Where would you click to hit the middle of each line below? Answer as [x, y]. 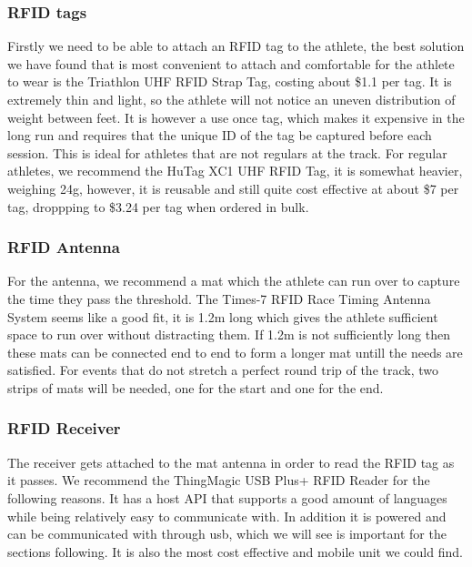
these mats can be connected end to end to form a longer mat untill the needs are [235, 352]
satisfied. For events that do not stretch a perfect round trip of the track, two [223, 370]
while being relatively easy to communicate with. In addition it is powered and [227, 516]
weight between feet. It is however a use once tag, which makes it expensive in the [236, 117]
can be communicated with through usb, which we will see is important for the [227, 534]
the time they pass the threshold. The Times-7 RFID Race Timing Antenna [219, 298]
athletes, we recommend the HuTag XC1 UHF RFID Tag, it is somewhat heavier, [235, 171]
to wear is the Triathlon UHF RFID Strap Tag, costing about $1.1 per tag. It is [230, 81]
